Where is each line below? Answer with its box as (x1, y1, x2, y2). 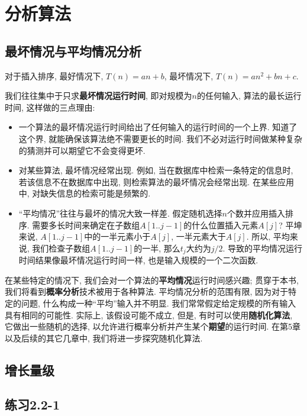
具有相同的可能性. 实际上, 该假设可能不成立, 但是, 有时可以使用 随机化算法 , (5, 308, 293, 321)
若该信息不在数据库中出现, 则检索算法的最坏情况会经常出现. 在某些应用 (18, 175, 294, 188)
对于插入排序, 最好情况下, (5, 69, 104, 82)
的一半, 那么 (134, 241, 180, 254)
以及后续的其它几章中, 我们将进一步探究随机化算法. (5, 331, 203, 344)
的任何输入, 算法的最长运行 (196, 89, 302, 102)
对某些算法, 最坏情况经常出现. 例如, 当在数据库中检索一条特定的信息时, (18, 164, 293, 176)
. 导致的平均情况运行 (222, 241, 303, 254)
